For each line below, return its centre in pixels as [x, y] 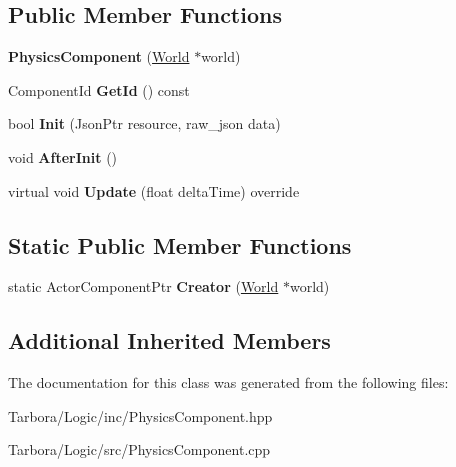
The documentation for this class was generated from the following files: [228, 382]
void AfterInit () [63, 156]
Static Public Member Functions [180, 244]
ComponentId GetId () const [99, 89]
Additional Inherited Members [169, 340]
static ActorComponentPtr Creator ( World [143, 286]
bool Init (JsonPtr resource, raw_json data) [144, 123]
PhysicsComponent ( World [99, 56]
